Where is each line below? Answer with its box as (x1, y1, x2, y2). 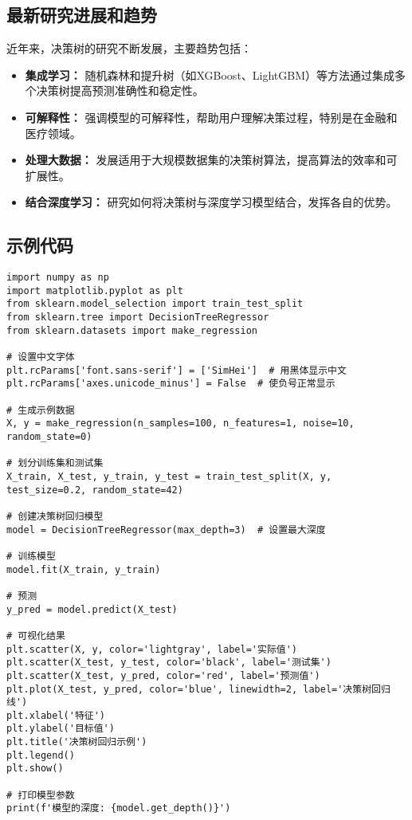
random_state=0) (6, 431, 92, 443)
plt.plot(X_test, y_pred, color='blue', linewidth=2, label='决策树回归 (6, 683, 390, 695)
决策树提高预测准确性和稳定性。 (36, 82, 204, 99)
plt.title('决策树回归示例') (6, 736, 147, 748)
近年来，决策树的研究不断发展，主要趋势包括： (6, 40, 252, 57)
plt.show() (6, 763, 64, 775)
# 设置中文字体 (6, 351, 75, 363)
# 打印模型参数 (6, 789, 75, 801)
